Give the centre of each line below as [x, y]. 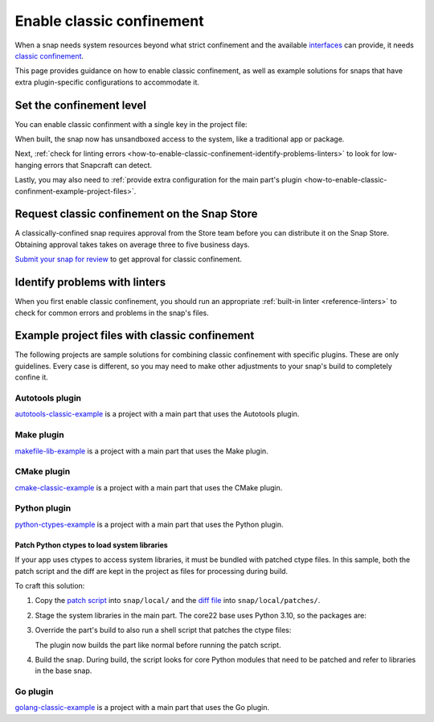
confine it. [31, 377]
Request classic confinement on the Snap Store [136, 214]
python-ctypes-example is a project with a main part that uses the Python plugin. [149, 524]
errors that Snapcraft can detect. [98, 165]
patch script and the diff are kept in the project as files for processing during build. [151, 571]
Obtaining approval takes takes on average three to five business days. [132, 244]
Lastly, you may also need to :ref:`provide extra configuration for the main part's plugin [158, 180]
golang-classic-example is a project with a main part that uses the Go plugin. [142, 708]
